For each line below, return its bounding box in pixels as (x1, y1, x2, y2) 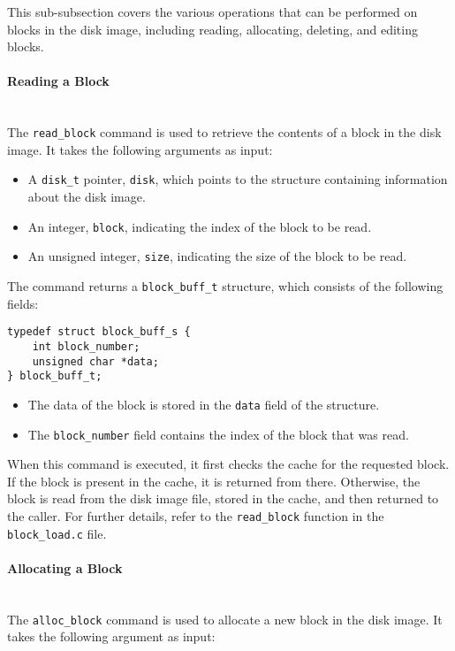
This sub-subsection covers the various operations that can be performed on (7, 3, 418, 20)
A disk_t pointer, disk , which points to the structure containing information (27, 170, 448, 188)
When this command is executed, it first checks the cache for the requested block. (7, 455, 450, 473)
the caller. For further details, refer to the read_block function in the (7, 506, 384, 525)
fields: (7, 294, 39, 312)
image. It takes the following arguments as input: (7, 140, 273, 158)
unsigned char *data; (32, 355, 159, 368)
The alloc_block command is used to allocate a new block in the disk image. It (7, 609, 443, 628)
